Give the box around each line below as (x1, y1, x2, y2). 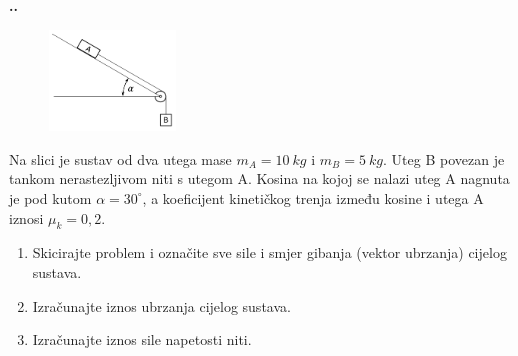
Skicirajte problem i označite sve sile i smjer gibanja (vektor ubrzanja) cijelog (32, 242, 507, 263)
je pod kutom (9, 187, 92, 208)
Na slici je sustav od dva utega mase (9, 148, 232, 169)
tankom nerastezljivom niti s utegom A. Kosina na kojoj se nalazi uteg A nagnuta (9, 168, 510, 189)
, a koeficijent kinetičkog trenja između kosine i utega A (142, 187, 484, 208)
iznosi (9, 207, 44, 228)
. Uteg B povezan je (383, 148, 505, 169)
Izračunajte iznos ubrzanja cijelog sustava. (32, 295, 291, 316)
